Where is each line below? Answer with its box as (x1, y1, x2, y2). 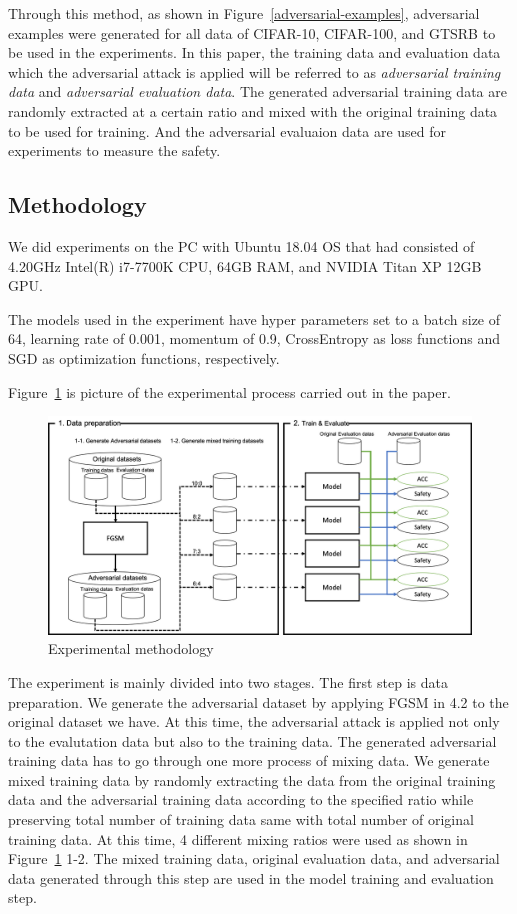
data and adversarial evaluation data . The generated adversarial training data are (8, 81, 507, 102)
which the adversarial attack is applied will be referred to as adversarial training (8, 61, 501, 82)
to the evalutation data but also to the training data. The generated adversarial (8, 730, 497, 751)
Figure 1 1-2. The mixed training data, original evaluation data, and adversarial (8, 848, 500, 869)
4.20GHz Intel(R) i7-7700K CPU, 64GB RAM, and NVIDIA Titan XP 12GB (8, 255, 482, 276)
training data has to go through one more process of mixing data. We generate (8, 750, 490, 771)
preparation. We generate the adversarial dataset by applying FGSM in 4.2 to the (8, 691, 509, 712)
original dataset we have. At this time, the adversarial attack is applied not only (8, 711, 500, 732)
